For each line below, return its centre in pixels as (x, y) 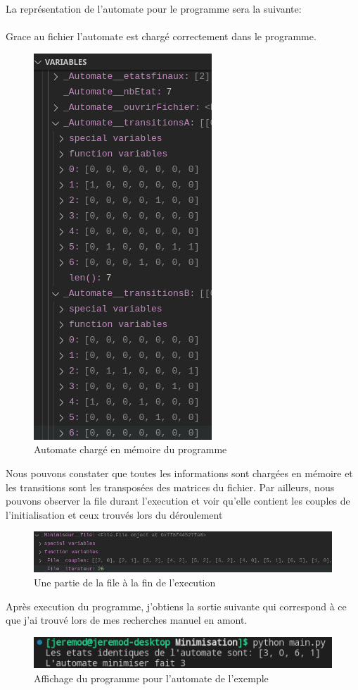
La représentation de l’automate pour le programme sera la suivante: (154, 8)
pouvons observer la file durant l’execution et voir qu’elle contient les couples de (178, 501)
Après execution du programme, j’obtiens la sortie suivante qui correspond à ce (176, 606)
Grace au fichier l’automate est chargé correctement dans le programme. (161, 36)
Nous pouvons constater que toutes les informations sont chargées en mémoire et (179, 473)
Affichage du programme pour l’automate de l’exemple (151, 678)
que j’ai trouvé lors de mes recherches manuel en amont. (127, 620)
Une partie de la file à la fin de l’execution (125, 583)
